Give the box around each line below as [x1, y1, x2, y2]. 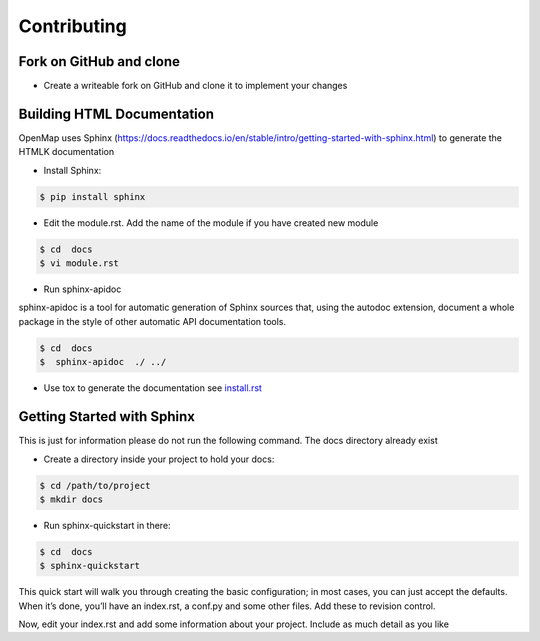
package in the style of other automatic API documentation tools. [18, 315, 287, 327]
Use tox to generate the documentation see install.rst [43, 382, 262, 394]
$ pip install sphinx [39, 191, 146, 202]
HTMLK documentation [18, 146, 115, 158]
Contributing [18, 15, 127, 37]
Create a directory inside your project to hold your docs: [43, 453, 275, 465]
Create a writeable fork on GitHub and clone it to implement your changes [43, 80, 348, 92]
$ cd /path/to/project [39, 480, 151, 491]
